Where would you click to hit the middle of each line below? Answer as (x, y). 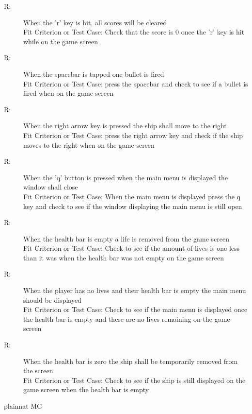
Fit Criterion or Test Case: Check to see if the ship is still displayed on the (134, 380)
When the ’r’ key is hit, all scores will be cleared (95, 22)
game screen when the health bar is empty (86, 389)
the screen (38, 371)
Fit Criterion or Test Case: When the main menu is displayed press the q (132, 196)
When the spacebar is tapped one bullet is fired (94, 74)
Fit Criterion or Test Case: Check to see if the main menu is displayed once (135, 309)
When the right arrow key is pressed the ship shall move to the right (125, 126)
